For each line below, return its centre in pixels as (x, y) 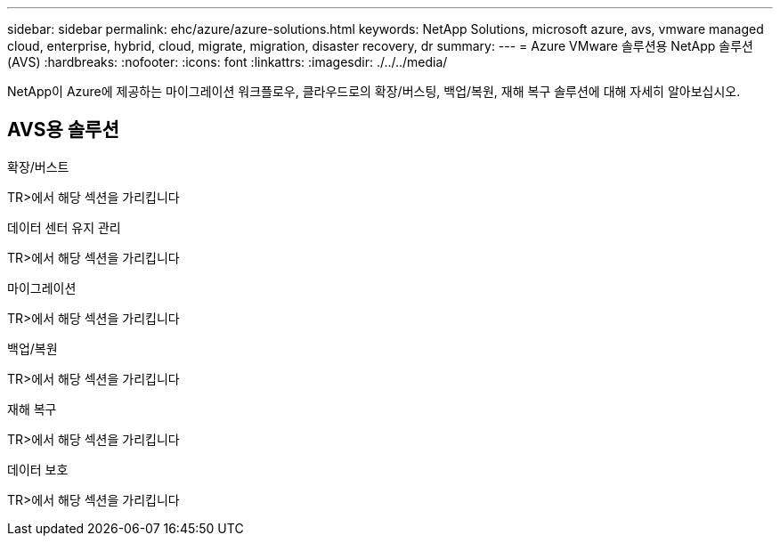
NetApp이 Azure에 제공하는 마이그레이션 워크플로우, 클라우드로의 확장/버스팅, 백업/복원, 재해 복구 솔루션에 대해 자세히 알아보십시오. (374, 91)
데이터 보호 (38, 469)
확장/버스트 (38, 166)
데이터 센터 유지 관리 (64, 227)
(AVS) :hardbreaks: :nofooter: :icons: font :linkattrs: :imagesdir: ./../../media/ (227, 62)
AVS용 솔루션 (63, 130)
